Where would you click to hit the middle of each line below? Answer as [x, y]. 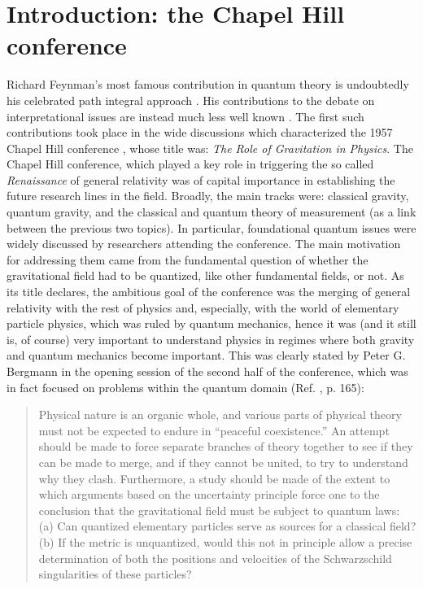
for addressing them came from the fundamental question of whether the [188, 259]
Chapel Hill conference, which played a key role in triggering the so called [190, 164]
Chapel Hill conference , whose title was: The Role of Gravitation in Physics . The [210, 148]
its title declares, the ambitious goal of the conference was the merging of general [209, 292]
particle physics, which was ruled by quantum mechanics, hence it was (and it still [211, 323]
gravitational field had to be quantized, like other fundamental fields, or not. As [205, 275]
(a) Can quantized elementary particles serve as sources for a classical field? [227, 526]
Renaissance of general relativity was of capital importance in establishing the [201, 179]
